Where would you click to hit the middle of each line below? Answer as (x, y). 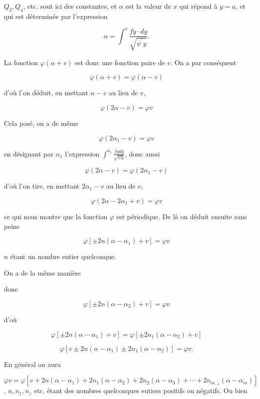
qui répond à (198, 6)
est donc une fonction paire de (120, 62)
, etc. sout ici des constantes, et (70, 6)
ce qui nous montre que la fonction (56, 216)
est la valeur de (149, 6)
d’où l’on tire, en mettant (42, 186)
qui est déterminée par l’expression (56, 16)
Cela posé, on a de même (41, 123)
